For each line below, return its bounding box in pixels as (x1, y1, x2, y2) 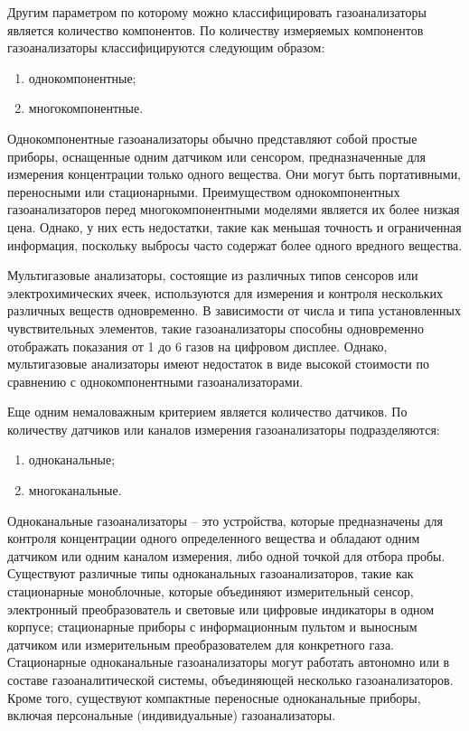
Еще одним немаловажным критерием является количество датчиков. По (7, 402, 408, 421)
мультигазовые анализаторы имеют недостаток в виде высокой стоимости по (7, 354, 429, 373)
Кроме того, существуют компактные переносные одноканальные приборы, (7, 688, 421, 707)
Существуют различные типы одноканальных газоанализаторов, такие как (7, 564, 414, 583)
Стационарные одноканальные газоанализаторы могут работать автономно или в (7, 652, 450, 671)
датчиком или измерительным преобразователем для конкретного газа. (7, 634, 395, 653)
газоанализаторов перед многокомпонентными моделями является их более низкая (7, 200, 460, 219)
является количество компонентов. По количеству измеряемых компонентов (7, 20, 424, 39)
